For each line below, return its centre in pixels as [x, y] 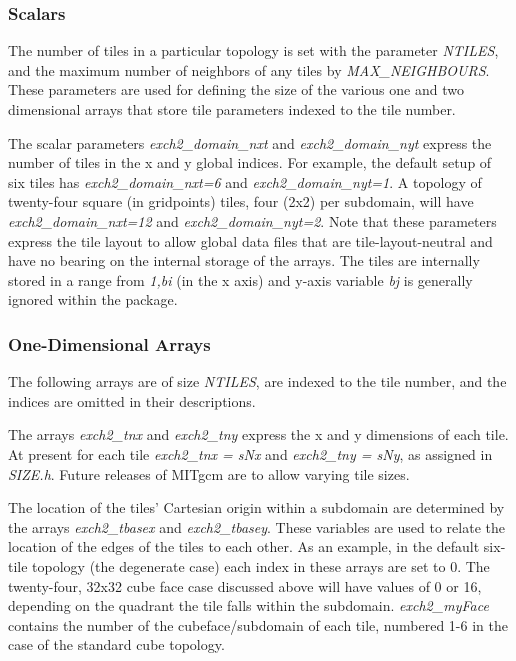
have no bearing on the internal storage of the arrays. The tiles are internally [244, 260]
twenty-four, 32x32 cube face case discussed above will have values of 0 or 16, [245, 585]
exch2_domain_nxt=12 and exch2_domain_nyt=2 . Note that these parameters [252, 220]
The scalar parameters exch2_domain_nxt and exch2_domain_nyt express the [250, 142]
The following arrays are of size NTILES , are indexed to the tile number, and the [257, 381]
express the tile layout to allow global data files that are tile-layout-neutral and [250, 240]
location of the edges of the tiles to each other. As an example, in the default [244, 546]
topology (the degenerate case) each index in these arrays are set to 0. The [261, 565]
